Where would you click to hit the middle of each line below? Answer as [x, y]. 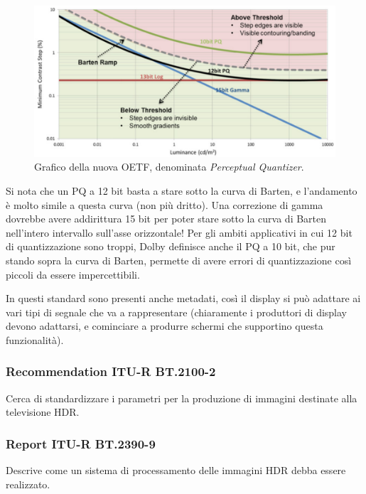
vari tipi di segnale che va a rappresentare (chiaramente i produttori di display [177, 312]
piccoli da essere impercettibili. [73, 274]
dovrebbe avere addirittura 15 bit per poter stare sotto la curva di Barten [166, 219]
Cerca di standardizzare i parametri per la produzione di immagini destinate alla [182, 398]
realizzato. [28, 484]
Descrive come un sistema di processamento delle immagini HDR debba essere [176, 470]
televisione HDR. [43, 412]
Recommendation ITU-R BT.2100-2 [111, 371]
